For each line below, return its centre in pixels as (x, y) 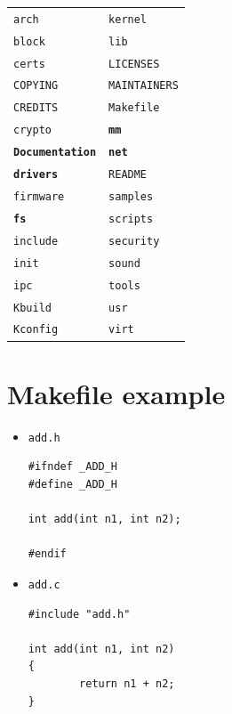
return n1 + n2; (127, 683)
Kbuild (32, 308)
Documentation (55, 153)
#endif (47, 554)
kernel (128, 19)
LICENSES (134, 64)
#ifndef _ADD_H (73, 467)
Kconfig (36, 330)
